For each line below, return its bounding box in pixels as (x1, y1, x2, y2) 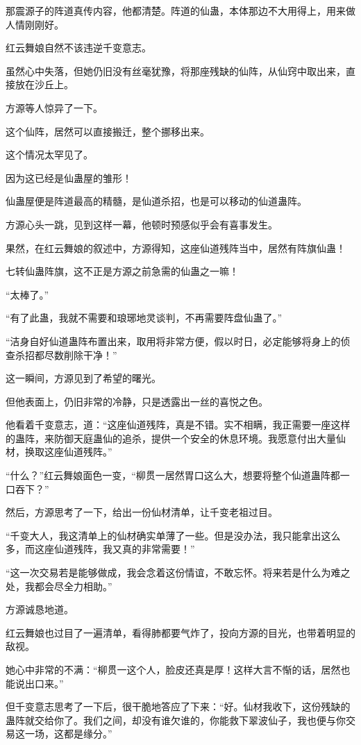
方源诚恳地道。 (6, 602, 74, 617)
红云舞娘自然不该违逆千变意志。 (6, 40, 151, 55)
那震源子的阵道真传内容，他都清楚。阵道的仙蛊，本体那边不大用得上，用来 (6, 3, 346, 17)
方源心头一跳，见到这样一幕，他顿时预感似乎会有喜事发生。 (6, 217, 278, 231)
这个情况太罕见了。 (6, 147, 93, 162)
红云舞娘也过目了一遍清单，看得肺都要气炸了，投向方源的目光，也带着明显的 (6, 625, 355, 639)
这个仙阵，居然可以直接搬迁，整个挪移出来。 (6, 124, 210, 138)
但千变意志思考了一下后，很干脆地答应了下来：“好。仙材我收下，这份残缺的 (6, 699, 351, 714)
